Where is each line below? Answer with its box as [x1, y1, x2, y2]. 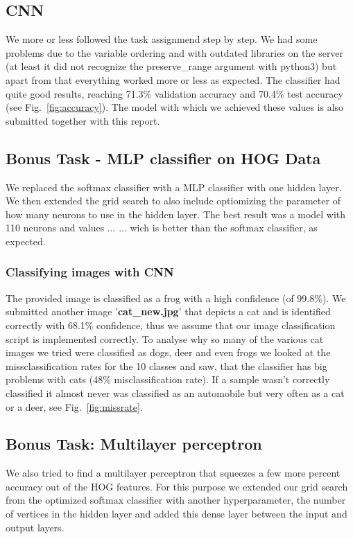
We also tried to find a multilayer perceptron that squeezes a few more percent [6, 466, 341, 480]
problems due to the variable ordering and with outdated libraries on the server [6, 45, 344, 60]
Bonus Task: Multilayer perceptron [6, 433, 262, 454]
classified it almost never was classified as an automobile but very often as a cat [6, 385, 345, 400]
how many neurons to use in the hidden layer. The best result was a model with [6, 206, 346, 221]
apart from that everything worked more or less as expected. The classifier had [6, 72, 341, 87]
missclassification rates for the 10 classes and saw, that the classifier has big [6, 358, 327, 373]
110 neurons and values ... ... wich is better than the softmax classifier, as [6, 220, 318, 235]
